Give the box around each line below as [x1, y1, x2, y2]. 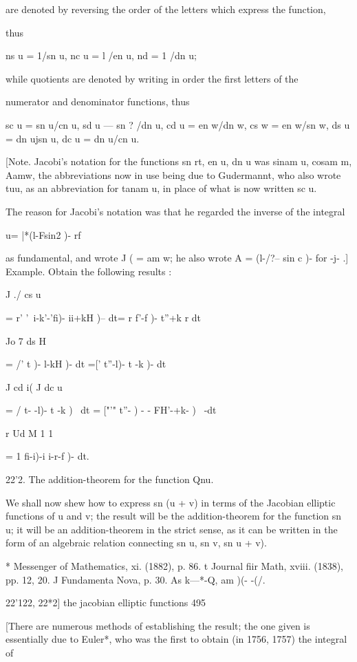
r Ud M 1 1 [6, 425, 54, 440]
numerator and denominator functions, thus [6, 94, 190, 109]
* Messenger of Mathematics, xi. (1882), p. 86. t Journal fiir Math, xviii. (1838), [6, 559, 343, 573]
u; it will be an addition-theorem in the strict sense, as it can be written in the [6, 522, 338, 536]
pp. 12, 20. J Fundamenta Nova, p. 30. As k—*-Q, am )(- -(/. [6, 572, 266, 586]
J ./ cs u [6, 287, 41, 301]
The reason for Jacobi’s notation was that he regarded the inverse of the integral [6, 204, 345, 218]
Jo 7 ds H [6, 333, 46, 348]
